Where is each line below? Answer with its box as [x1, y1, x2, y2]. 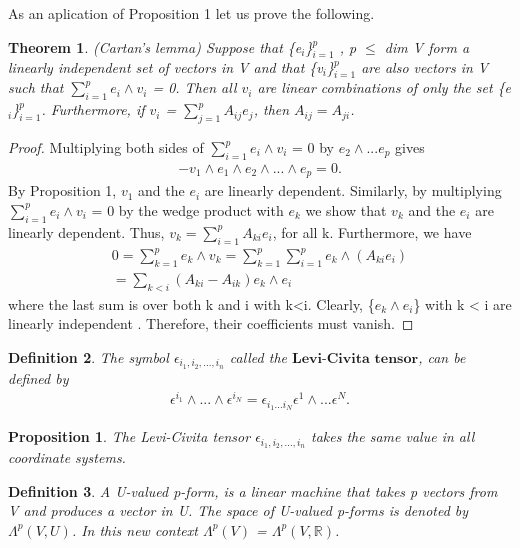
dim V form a [384, 36, 470, 57]
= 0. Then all [152, 77, 237, 98]
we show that [305, 199, 387, 220]
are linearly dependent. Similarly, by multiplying [204, 180, 502, 201]
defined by [8, 367, 69, 388]
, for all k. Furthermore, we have [272, 221, 472, 242]
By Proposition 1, [8, 180, 117, 201]
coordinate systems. [8, 447, 126, 468]
